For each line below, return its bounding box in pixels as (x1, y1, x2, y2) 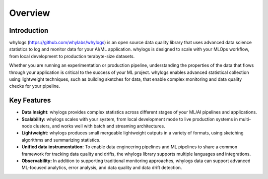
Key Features (9, 96, 51, 105)
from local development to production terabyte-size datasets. (9, 53, 135, 59)
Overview (9, 7, 50, 18)
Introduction (9, 26, 49, 35)
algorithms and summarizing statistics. (21, 137, 101, 143)
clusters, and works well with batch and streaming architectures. (33, 123, 166, 129)
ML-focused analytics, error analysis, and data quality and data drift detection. (21, 165, 182, 171)
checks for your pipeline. (9, 83, 61, 89)
